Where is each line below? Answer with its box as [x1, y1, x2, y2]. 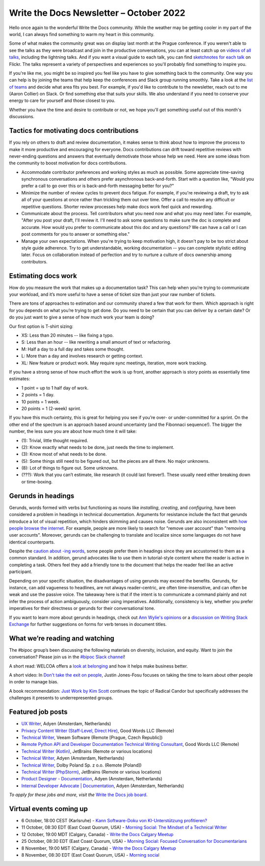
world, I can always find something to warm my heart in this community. [9, 31, 155, 37]
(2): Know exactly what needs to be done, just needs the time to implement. [21, 444, 174, 450]
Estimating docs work [9, 271, 77, 280]
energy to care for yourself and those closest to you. [9, 97, 115, 103]
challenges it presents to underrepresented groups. [9, 695, 113, 701]
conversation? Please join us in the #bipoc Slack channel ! [9, 654, 125, 660]
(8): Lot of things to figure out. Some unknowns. [21, 465, 119, 471]
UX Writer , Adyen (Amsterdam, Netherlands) [21, 721, 111, 727]
